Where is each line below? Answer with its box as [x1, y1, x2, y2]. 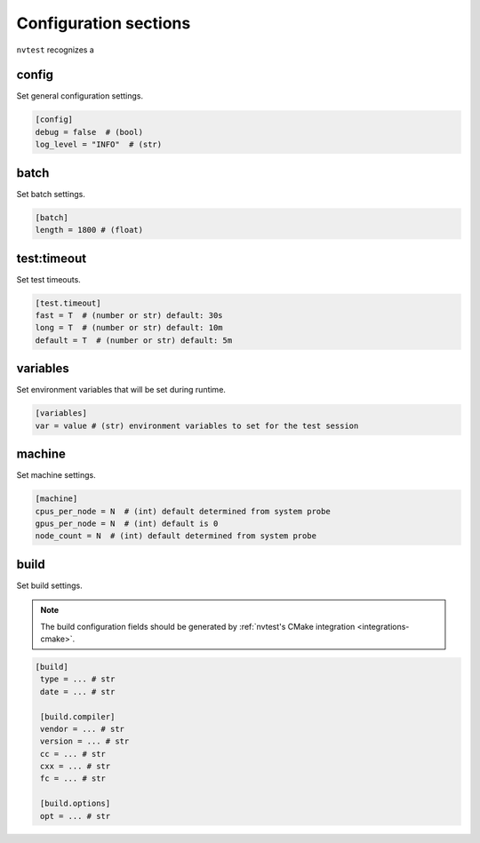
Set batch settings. [16, 188, 86, 199]
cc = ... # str [40, 749, 107, 759]
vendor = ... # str [40, 724, 124, 734]
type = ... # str [40, 674, 116, 684]
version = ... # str [40, 736, 130, 746]
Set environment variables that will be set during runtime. [16, 385, 227, 395]
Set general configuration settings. [16, 91, 144, 101]
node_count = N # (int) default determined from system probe [35, 531, 317, 541]
